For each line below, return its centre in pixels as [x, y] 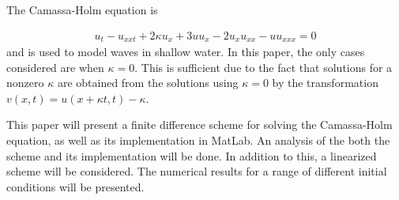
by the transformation [325, 83]
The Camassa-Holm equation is [82, 9]
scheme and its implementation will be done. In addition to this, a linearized [192, 155]
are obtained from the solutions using [148, 83]
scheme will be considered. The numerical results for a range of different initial [197, 171]
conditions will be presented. [75, 186]
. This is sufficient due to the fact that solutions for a [263, 67]
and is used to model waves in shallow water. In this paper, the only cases [186, 52]
